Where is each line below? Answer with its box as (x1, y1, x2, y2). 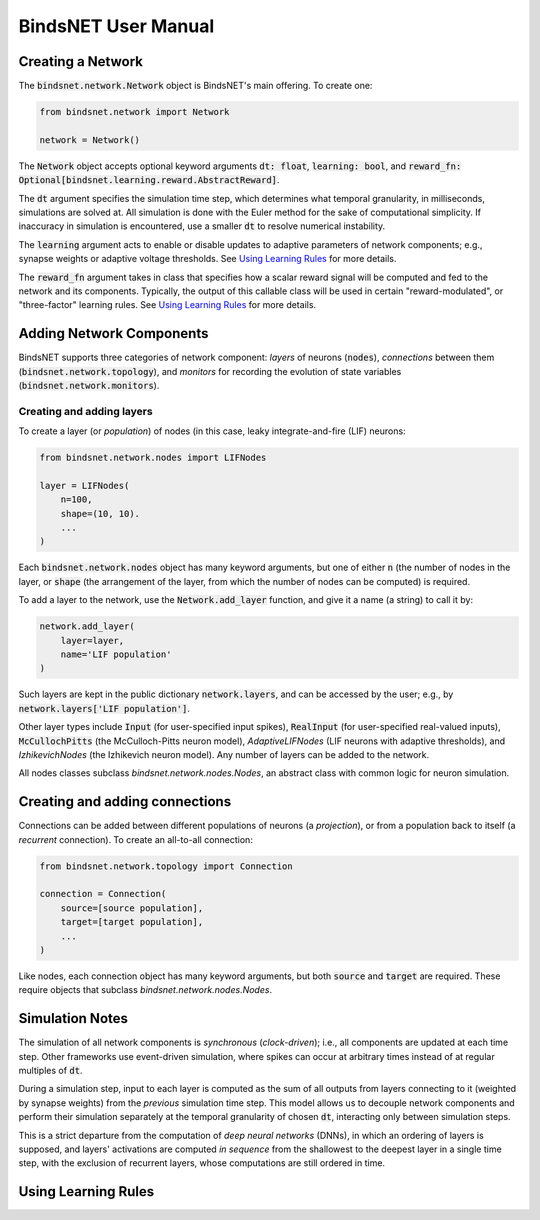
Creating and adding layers (18, 404, 154, 418)
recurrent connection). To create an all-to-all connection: (18, 833, 254, 845)
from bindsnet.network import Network (39, 106, 230, 118)
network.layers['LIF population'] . (18, 702, 190, 714)
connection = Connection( (39, 888, 167, 900)
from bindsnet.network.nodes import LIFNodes (39, 452, 267, 464)
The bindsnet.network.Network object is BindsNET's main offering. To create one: (18, 80, 373, 92)
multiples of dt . (18, 1065, 83, 1077)
